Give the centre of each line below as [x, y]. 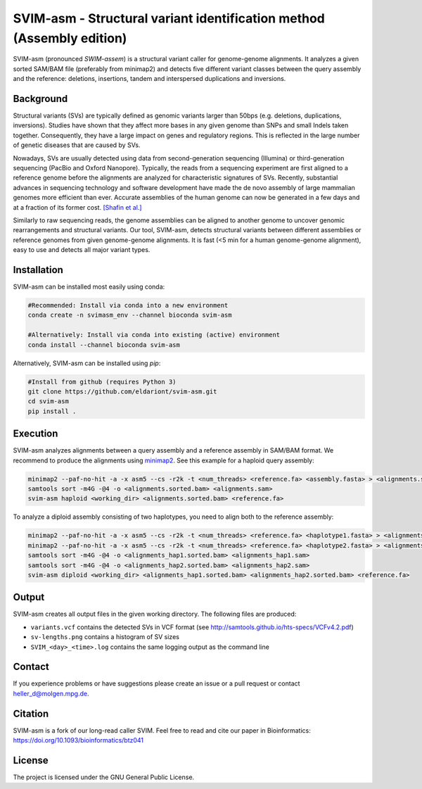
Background [40, 99]
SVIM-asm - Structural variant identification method [169, 18]
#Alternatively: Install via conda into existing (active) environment [154, 335]
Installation [38, 270]
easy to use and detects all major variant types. [82, 250]
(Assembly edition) [70, 38]
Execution [36, 434]
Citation [31, 713]
